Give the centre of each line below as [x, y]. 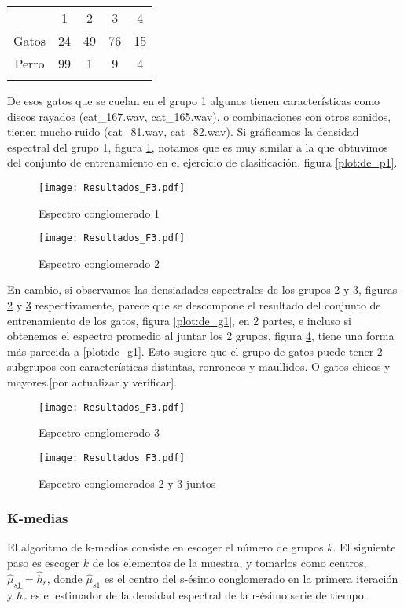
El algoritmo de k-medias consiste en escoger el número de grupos [165, 547]
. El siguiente [364, 547]
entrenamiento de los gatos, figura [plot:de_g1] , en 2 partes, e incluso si [180, 320]
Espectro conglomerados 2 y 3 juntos [127, 483]
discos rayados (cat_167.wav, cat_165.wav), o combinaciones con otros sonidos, [199, 116]
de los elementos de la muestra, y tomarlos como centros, [230, 562]
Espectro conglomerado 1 [99, 212]
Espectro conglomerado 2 [99, 263]
